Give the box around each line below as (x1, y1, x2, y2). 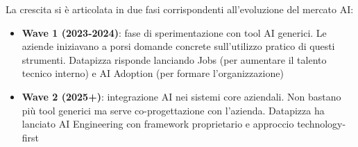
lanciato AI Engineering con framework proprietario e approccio (22, 116, 294, 131)
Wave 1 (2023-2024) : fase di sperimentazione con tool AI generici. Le (22, 25, 327, 40)
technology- (297, 116, 346, 131)
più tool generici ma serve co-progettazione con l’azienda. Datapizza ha (22, 103, 325, 117)
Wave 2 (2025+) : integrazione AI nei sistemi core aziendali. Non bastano (22, 89, 341, 103)
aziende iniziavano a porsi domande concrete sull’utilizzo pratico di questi (22, 39, 335, 53)
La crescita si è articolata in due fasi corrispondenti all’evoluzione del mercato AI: (6, 2, 354, 16)
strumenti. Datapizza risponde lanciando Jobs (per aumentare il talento (22, 52, 327, 67)
